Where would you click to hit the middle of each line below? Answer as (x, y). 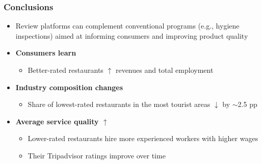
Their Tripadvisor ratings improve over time (97, 155)
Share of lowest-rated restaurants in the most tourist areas (119, 104)
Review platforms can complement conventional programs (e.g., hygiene (127, 26)
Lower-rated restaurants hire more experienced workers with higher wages (143, 138)
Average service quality (57, 121)
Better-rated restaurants (65, 70)
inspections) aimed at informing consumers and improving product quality (132, 35)
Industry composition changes (69, 87)
